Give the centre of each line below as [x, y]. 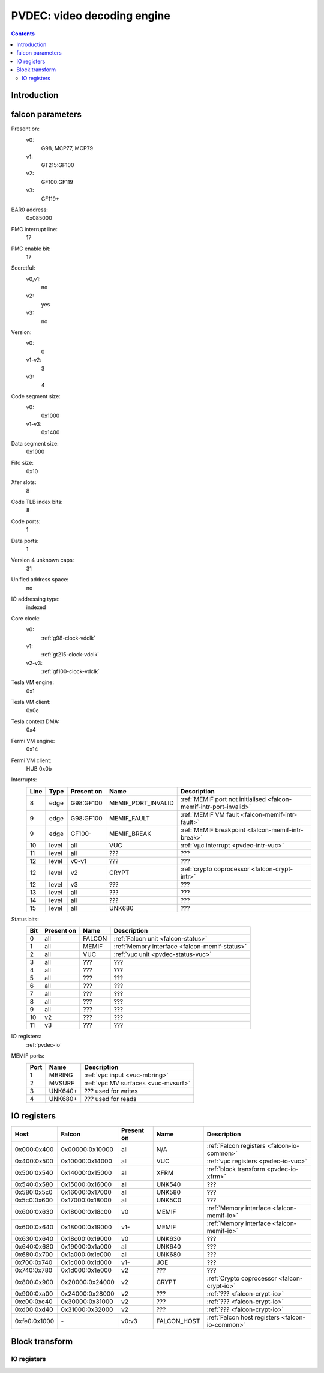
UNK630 [169, 1238]
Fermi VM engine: [33, 741]
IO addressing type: [35, 599]
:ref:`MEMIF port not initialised [223, 799]
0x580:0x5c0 [34, 1192]
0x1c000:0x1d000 [86, 1262]
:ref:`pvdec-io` [44, 1044]
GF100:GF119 [57, 182]
